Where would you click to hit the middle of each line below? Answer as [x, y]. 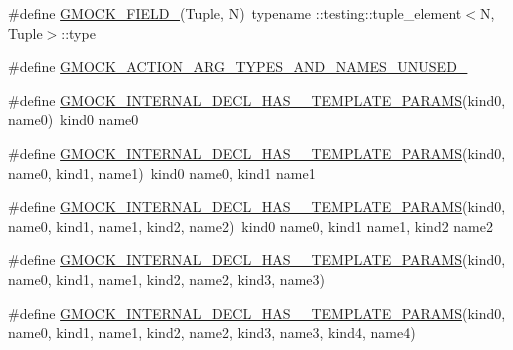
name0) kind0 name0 [73, 119]
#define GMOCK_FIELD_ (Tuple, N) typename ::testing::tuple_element [235, 13]
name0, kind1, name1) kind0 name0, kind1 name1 [162, 172]
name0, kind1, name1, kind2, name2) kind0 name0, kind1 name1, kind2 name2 [250, 225]
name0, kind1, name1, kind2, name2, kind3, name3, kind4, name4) [212, 332]
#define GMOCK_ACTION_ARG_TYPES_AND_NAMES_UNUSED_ [238, 66]
